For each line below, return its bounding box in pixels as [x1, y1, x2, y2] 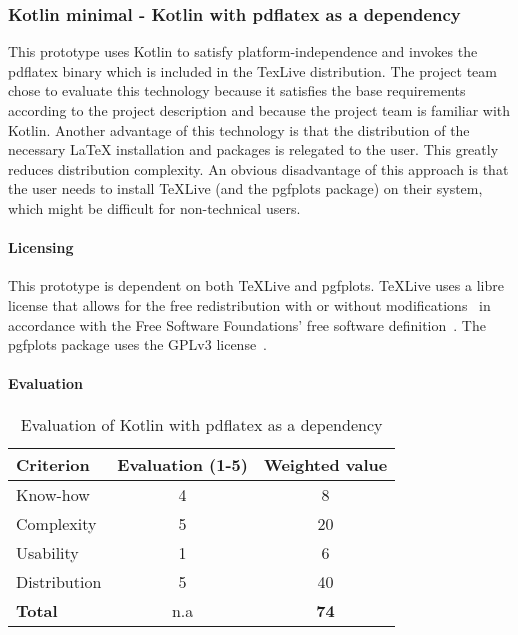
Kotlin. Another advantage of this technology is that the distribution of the [8, 119, 470, 140]
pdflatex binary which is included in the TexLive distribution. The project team [8, 60, 497, 81]
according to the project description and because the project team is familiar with [8, 100, 511, 120]
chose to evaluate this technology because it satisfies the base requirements [8, 80, 466, 101]
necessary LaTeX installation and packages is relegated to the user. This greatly [8, 139, 499, 160]
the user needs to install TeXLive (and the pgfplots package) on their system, [8, 178, 483, 199]
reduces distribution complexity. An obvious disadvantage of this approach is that [8, 158, 509, 179]
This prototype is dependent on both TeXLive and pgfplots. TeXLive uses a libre [8, 275, 504, 296]
